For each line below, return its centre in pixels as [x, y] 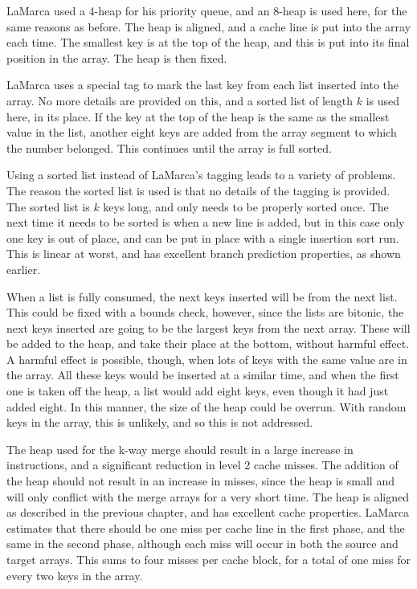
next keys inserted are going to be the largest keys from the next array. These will [208, 327]
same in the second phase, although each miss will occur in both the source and [202, 544]
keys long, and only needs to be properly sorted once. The [246, 206]
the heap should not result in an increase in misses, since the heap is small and [200, 481]
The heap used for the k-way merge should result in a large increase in [180, 449]
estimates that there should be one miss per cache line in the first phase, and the [206, 528]
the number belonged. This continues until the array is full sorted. [169, 147]
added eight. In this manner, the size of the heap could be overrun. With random [206, 406]
